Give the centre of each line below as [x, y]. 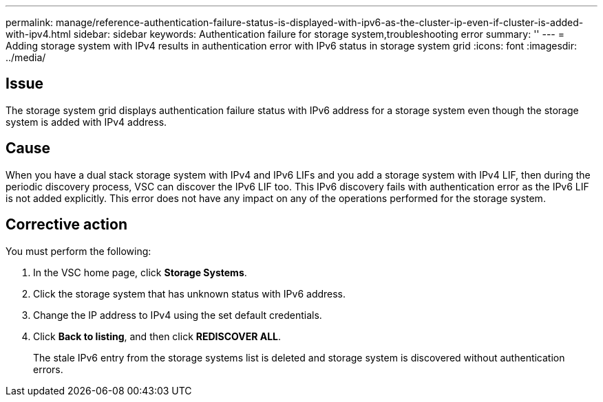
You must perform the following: [78, 251]
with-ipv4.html [38, 34]
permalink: [30, 22]
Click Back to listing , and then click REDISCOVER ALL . [157, 336]
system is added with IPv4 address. [86, 122]
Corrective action [66, 225]
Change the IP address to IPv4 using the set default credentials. [178, 315]
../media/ [26, 57]
